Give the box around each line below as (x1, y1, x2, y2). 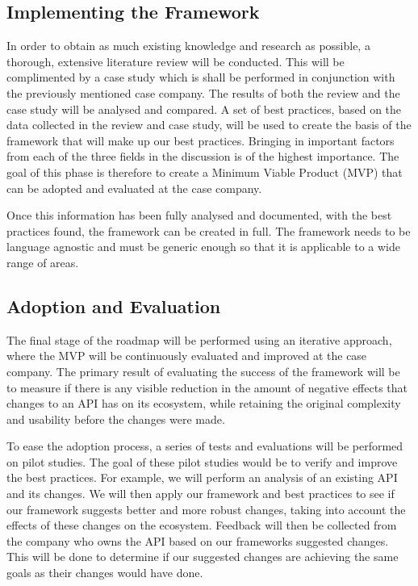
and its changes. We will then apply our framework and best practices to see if (6, 485, 395, 502)
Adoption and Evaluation (6, 293, 221, 318)
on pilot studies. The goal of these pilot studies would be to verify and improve (6, 453, 398, 470)
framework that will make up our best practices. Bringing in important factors (6, 132, 395, 149)
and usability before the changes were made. (6, 410, 225, 427)
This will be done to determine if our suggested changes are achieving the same (6, 548, 399, 565)
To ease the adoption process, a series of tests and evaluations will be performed (6, 437, 403, 454)
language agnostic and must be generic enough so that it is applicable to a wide (6, 238, 400, 255)
